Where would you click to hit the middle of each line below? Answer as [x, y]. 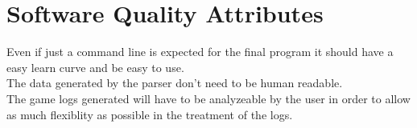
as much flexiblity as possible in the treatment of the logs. [150, 114]
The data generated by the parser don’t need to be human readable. [175, 83]
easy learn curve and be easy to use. [95, 67]
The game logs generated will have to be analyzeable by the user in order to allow [208, 98]
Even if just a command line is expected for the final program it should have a [200, 52]
